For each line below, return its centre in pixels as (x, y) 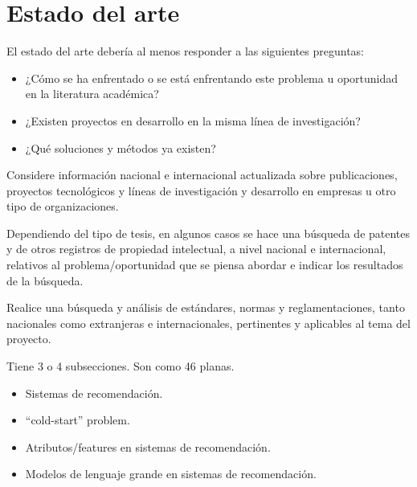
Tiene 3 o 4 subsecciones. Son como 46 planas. (121, 366)
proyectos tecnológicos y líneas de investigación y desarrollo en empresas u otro (201, 190)
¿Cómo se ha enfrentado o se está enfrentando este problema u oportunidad (212, 78)
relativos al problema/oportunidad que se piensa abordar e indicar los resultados (205, 265)
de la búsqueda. (45, 280)
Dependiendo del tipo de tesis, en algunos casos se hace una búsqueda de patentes (208, 233)
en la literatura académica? (92, 94)
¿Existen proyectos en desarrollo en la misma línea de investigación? (193, 120)
